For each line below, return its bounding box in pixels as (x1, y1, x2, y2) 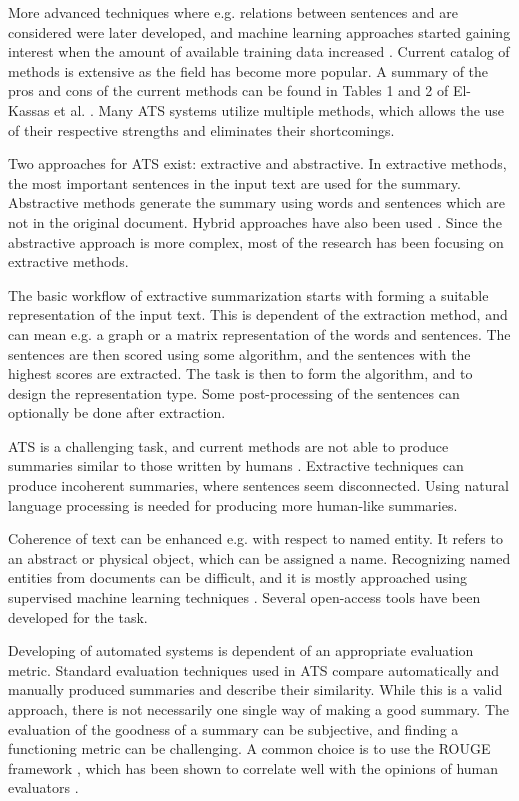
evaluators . (8, 777, 79, 798)
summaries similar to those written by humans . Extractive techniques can (8, 455, 464, 476)
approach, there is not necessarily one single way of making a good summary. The (8, 699, 510, 719)
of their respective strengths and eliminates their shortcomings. (8, 119, 395, 140)
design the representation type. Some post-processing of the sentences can (8, 382, 460, 403)
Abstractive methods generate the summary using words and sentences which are (8, 192, 505, 213)
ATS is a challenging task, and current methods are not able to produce (8, 435, 449, 456)
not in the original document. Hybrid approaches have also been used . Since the (8, 211, 502, 232)
